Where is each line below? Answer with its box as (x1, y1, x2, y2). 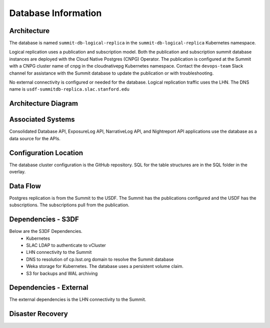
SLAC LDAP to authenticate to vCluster (26, 242, 106, 248)
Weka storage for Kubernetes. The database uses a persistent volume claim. (26, 263, 183, 269)
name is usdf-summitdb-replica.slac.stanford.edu (9, 86, 129, 92)
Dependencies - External (9, 283, 88, 292)
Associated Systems (9, 115, 75, 124)
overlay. (9, 169, 26, 175)
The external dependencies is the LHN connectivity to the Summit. (9, 296, 146, 302)
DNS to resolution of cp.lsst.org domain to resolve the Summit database (26, 256, 174, 262)
